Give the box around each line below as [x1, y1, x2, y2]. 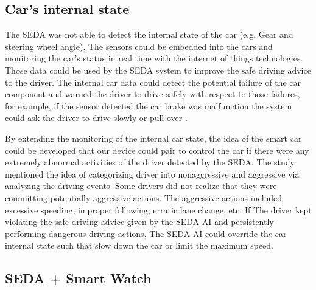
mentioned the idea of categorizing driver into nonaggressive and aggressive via [5, 167, 300, 180]
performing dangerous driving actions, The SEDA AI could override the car [5, 227, 287, 240]
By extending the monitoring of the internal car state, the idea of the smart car [5, 131, 302, 144]
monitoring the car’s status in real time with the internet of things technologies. [5, 52, 303, 64]
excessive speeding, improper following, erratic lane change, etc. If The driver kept [5, 203, 312, 216]
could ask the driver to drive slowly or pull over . [5, 111, 188, 124]
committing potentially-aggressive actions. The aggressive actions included [5, 191, 283, 204]
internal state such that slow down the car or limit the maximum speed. [5, 239, 273, 252]
